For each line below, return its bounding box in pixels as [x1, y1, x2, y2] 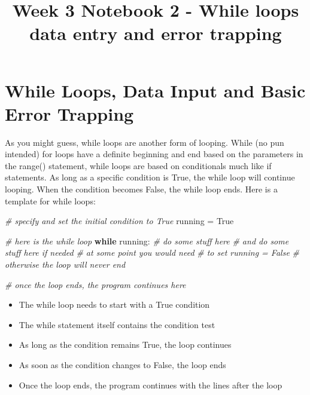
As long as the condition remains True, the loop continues [19, 338, 232, 351]
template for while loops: [5, 194, 96, 207]
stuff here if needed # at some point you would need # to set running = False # [5, 246, 299, 259]
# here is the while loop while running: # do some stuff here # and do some [5, 234, 289, 247]
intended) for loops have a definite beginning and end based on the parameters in [5, 148, 303, 160]
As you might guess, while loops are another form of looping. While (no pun [5, 136, 284, 148]
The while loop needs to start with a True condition [19, 298, 210, 311]
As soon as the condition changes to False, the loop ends [19, 359, 226, 370]
